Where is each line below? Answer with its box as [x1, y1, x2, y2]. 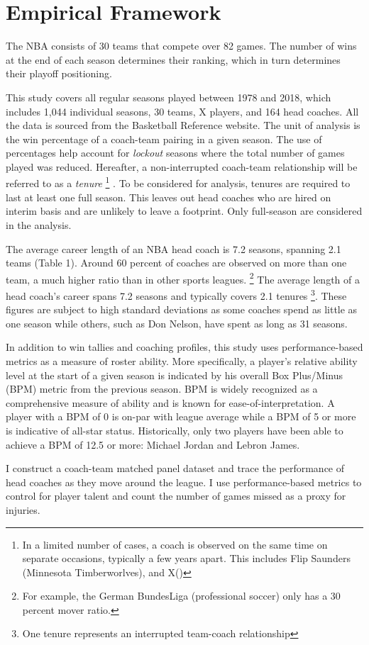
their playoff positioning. [6, 66, 112, 81]
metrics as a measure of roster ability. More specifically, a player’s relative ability [6, 353, 358, 368]
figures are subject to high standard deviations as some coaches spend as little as [6, 302, 358, 317]
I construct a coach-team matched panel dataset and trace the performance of [6, 461, 345, 476]
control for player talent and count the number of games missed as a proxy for [6, 488, 346, 503]
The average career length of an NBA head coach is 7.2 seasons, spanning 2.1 [6, 241, 341, 256]
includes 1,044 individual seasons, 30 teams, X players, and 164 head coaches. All [6, 103, 359, 118]
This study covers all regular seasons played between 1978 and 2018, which [6, 89, 331, 104]
